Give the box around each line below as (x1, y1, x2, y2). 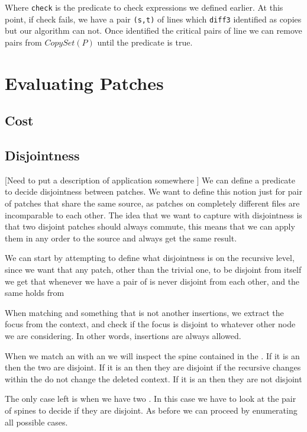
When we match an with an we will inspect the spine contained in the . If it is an (5, 349, 300, 362)
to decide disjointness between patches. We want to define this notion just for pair (5, 185, 302, 198)
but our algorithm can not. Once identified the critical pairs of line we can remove (5, 24, 302, 37)
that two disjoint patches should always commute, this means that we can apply (5, 220, 295, 233)
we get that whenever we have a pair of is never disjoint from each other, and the (5, 275, 300, 287)
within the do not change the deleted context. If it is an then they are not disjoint (5, 372, 302, 385)
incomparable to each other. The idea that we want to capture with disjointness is (5, 208, 302, 221)
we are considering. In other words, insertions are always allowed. (5, 329, 241, 341)
